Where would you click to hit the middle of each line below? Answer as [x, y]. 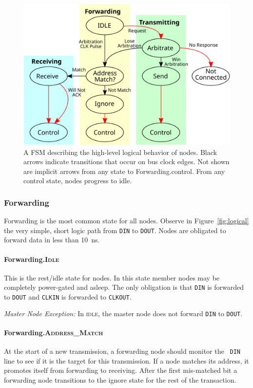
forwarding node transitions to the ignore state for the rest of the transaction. [120, 380]
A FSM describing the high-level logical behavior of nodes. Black [120, 152]
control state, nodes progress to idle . [78, 181]
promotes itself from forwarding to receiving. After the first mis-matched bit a [121, 370]
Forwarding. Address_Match [54, 332]
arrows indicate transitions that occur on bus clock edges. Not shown [126, 162]
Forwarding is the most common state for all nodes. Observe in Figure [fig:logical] [126, 221]
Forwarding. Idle [32, 259]
